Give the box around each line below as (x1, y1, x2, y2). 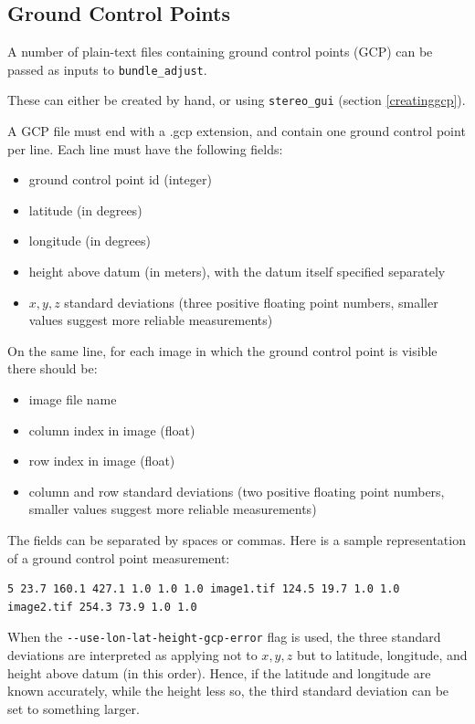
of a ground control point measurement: (7, 548, 230, 567)
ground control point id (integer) (28, 170, 212, 189)
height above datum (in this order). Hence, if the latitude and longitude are (7, 663, 431, 682)
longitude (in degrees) (28, 231, 151, 250)
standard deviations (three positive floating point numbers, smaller (64, 292, 438, 311)
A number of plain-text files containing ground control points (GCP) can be (7, 42, 433, 61)
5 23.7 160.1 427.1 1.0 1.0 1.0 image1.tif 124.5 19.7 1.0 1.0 (7, 582, 400, 596)
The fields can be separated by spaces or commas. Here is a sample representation (7, 530, 466, 550)
